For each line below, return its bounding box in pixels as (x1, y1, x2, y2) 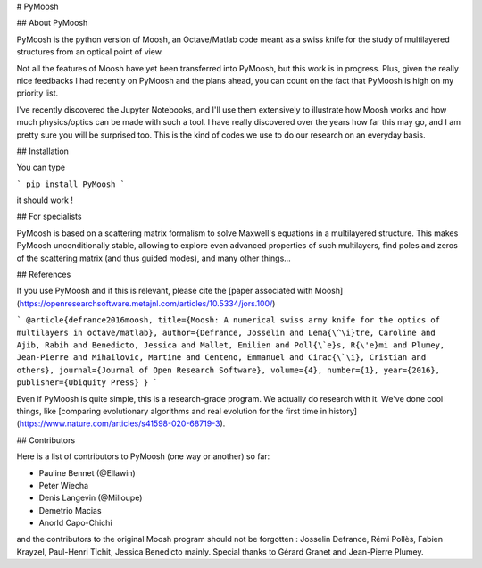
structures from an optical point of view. (16, 46, 164, 57)
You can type (16, 162, 66, 173)
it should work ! (16, 195, 73, 205)
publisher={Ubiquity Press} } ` (16, 378, 158, 388)
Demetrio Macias (38, 505, 102, 515)
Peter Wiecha (38, 480, 89, 490)
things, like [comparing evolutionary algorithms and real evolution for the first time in (16, 405, 328, 416)
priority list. (16, 88, 59, 98)
